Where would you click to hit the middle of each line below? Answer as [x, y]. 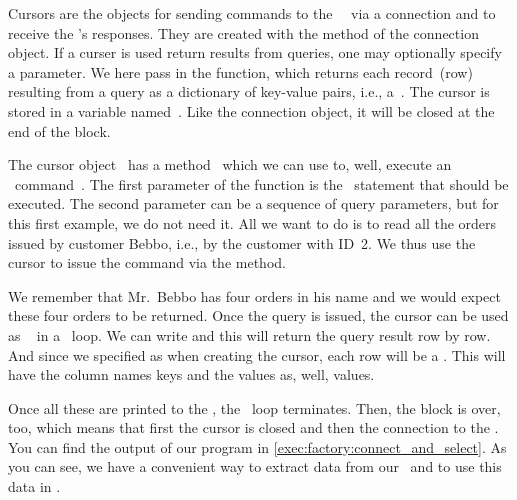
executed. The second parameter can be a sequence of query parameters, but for [253, 203]
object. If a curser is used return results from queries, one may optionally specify [255, 52]
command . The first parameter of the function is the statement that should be [261, 183]
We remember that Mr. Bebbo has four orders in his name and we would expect [254, 295]
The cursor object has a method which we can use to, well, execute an [230, 164]
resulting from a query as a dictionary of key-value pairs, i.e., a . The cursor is [249, 91]
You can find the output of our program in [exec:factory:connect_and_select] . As [257, 446]
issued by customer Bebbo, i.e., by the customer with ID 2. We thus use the [242, 242]
